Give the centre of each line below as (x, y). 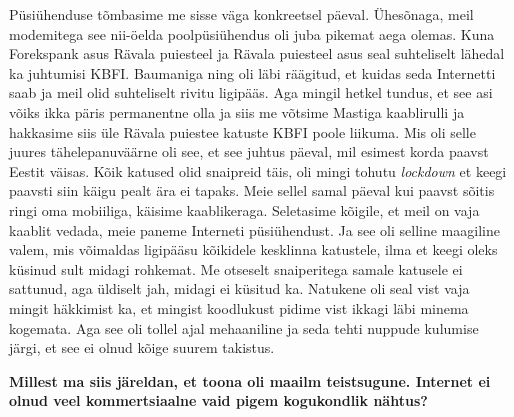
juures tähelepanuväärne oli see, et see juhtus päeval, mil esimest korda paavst (249, 151)
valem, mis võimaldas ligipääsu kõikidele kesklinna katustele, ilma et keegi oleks (253, 249)
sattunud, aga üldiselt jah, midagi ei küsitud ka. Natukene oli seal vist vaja (239, 288)
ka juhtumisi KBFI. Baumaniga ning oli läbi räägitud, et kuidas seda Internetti (252, 72)
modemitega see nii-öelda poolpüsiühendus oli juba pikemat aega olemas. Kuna (252, 33)
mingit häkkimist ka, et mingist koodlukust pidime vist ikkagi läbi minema (239, 307)
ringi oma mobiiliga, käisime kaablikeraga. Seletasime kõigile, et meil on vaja (244, 209)
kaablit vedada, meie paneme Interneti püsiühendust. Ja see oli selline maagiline (254, 229)
